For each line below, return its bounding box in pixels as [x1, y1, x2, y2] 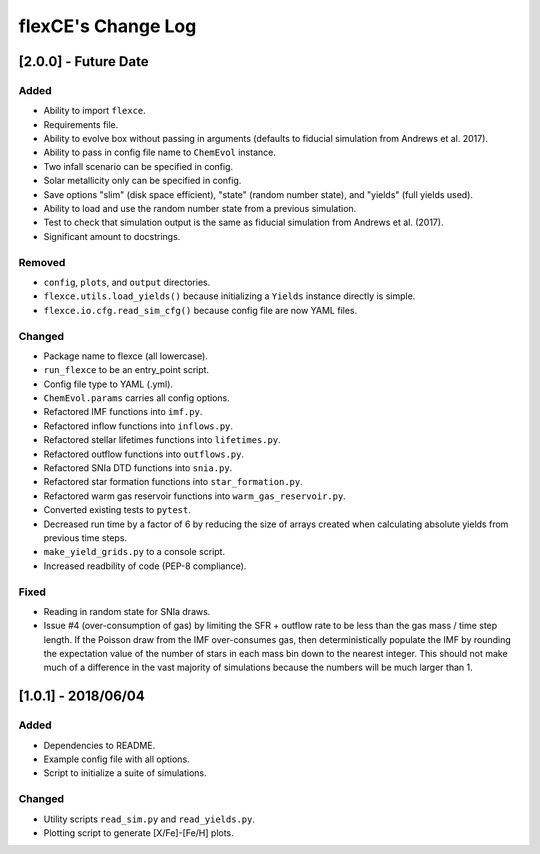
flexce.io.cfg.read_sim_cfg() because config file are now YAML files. [43, 304, 358, 316]
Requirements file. [43, 118, 119, 130]
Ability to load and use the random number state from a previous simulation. [43, 203, 357, 215]
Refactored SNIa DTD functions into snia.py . [43, 462, 233, 474]
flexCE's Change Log [18, 15, 197, 37]
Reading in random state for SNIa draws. [43, 605, 211, 617]
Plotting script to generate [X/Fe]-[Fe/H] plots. [43, 826, 234, 839]
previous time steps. [43, 531, 128, 544]
